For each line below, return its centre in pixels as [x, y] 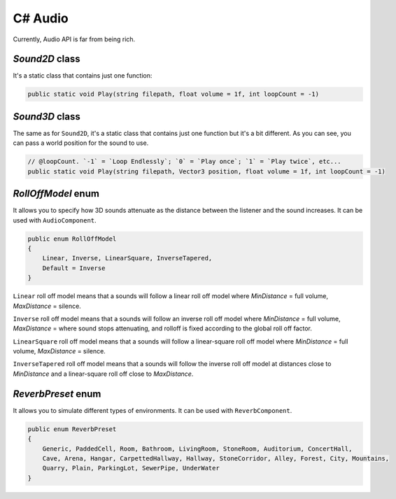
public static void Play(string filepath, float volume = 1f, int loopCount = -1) [174, 94]
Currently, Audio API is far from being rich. [74, 39]
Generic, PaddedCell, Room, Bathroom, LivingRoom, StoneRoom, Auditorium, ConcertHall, [197, 449]
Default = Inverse [74, 268]
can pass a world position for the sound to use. [81, 143]
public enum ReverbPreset [72, 429]
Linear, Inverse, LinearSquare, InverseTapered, [127, 258]
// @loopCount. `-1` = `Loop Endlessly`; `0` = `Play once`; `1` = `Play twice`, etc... [185, 162]
